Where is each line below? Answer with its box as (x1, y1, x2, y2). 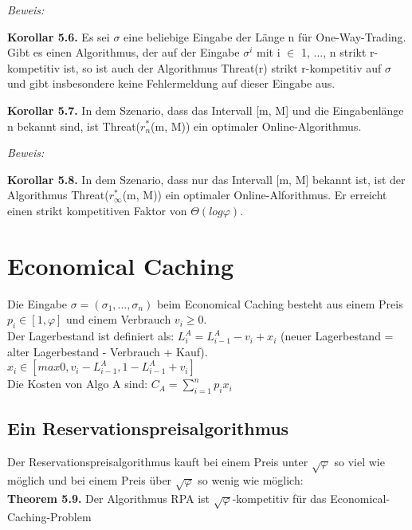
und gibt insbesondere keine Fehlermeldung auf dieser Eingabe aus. (7, 75, 335, 92)
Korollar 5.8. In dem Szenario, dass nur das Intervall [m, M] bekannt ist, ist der (7, 171, 406, 187)
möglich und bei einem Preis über (7, 472, 172, 488)
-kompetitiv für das (232, 489, 327, 506)
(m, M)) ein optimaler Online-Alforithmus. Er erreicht (122, 186, 387, 203)
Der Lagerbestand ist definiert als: (7, 328, 175, 344)
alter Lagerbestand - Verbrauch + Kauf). (7, 343, 208, 359)
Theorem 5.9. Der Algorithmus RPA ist (7, 489, 210, 506)
